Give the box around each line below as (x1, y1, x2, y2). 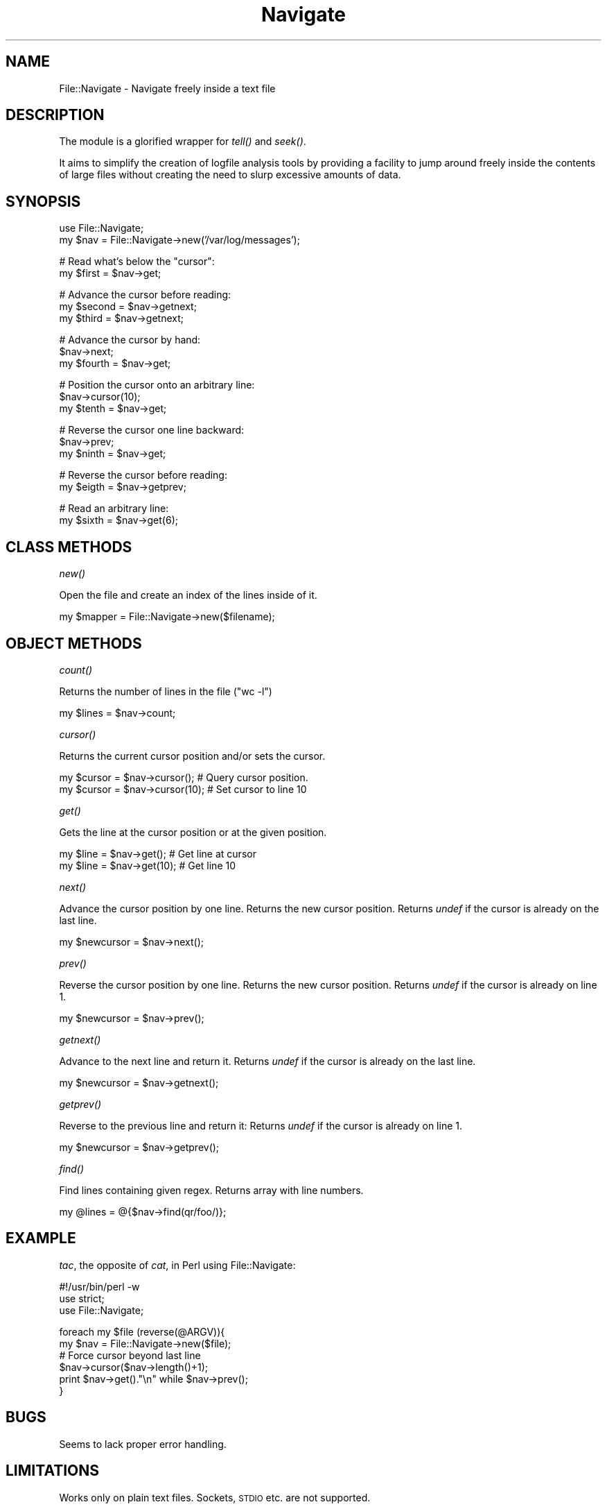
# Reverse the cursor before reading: (59, 469, 227, 481)
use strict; (59, 1292, 105, 1304)
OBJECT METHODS (6, 634, 142, 652)
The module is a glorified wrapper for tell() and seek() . (59, 135, 306, 148)
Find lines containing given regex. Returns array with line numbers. (59, 1184, 364, 1196)
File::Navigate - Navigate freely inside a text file (59, 82, 276, 94)
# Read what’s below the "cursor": (59, 255, 215, 268)
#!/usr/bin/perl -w (59, 1280, 140, 1293)
